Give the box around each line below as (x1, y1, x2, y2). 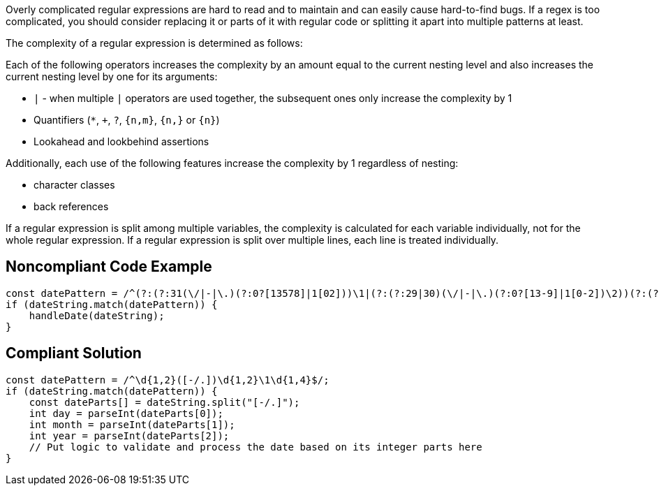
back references (34, 200, 109, 212)
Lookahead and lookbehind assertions (34, 135, 209, 147)
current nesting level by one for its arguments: (6, 71, 218, 82)
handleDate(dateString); (29, 309, 165, 321)
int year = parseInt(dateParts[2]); (29, 430, 230, 441)
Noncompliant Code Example (6, 258, 212, 276)
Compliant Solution (6, 344, 142, 362)
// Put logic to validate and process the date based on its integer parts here (29, 441, 482, 453)
